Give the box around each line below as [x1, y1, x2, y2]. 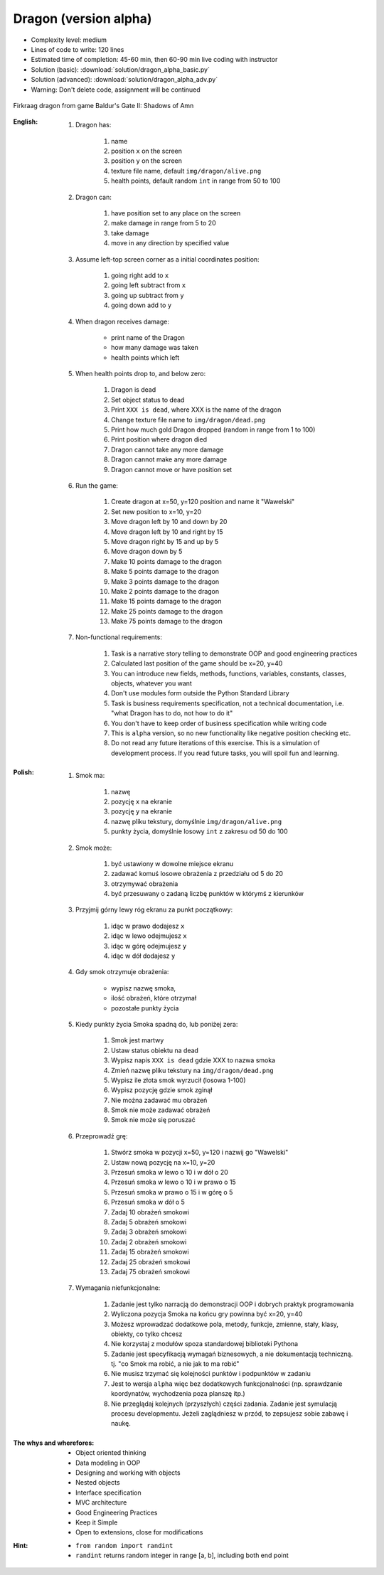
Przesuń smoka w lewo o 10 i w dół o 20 [111, 1168, 229, 1177]
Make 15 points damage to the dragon [111, 597, 222, 606]
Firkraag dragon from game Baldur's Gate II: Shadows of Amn [13, 101, 194, 110]
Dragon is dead [111, 385, 156, 394]
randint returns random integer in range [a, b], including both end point [75, 1551, 289, 1560]
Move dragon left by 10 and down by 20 [111, 518, 228, 526]
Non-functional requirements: [75, 633, 163, 641]
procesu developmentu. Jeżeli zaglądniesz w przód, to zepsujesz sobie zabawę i [111, 1409, 348, 1418]
